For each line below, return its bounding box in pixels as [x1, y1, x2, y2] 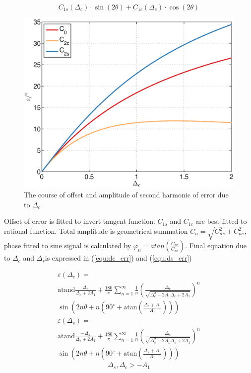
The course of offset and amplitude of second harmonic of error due [24, 189, 229, 199]
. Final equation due [185, 240, 247, 251]
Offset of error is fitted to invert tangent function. [4, 216, 155, 226]
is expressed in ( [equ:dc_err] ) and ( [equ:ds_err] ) [45, 253, 192, 263]
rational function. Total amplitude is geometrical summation [4, 226, 188, 236]
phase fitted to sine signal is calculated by [4, 240, 131, 251]
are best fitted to [195, 216, 247, 226]
